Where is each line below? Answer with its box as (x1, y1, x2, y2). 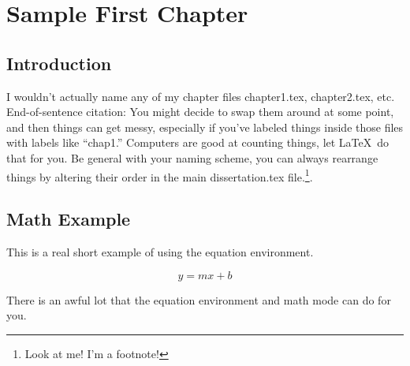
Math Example (6, 207, 131, 231)
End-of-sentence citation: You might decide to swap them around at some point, (6, 103, 394, 120)
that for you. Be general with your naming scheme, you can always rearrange (6, 149, 378, 166)
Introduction (6, 50, 112, 75)
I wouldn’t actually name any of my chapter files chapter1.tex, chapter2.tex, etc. (6, 88, 395, 104)
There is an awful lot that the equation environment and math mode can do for (6, 291, 391, 308)
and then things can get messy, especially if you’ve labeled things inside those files (6, 118, 404, 135)
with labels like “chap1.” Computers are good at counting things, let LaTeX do (6, 134, 389, 151)
